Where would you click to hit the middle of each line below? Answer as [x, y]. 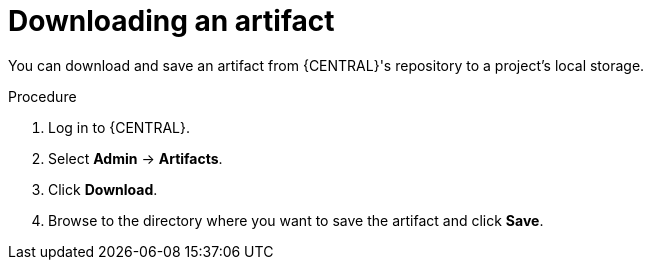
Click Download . [103, 189]
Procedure [42, 96]
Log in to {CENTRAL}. [119, 127]
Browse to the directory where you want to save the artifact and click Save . [296, 220]
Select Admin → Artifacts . [135, 158]
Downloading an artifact [171, 21]
